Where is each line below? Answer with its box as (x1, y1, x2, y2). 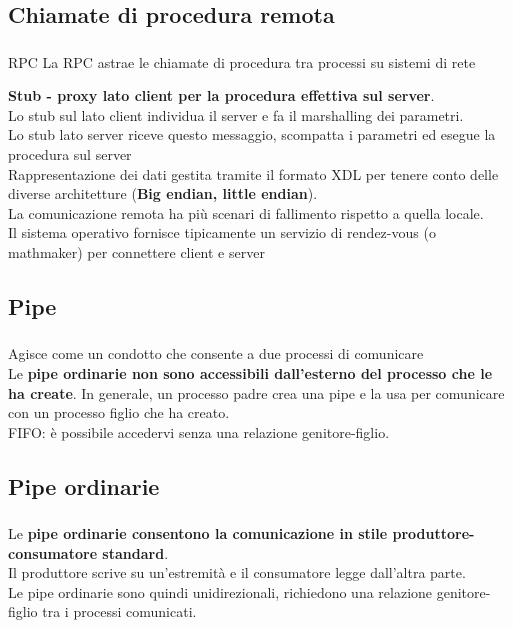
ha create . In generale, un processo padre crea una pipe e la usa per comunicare (8, 382, 505, 403)
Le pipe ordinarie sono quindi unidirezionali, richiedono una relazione (8, 581, 433, 602)
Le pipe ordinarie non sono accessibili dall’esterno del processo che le (8, 362, 493, 383)
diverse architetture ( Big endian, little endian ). (8, 183, 318, 204)
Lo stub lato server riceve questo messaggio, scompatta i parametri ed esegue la (8, 124, 496, 145)
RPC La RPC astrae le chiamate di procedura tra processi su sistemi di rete (8, 51, 476, 72)
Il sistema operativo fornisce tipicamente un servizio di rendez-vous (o (8, 222, 436, 243)
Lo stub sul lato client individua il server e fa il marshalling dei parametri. (8, 104, 464, 125)
